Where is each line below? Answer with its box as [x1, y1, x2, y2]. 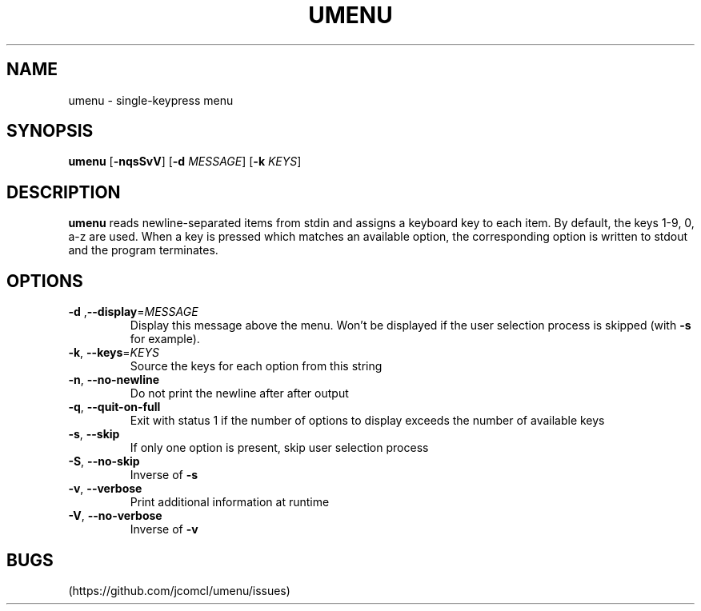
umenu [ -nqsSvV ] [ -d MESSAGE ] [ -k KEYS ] [68, 154, 302, 169]
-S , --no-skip [68, 454, 140, 469]
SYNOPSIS [6, 121, 94, 142]
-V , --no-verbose [68, 509, 162, 523]
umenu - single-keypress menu [68, 93, 234, 107]
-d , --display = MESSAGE [68, 305, 198, 319]
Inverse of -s [130, 468, 198, 482]
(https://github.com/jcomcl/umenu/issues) [68, 583, 290, 597]
